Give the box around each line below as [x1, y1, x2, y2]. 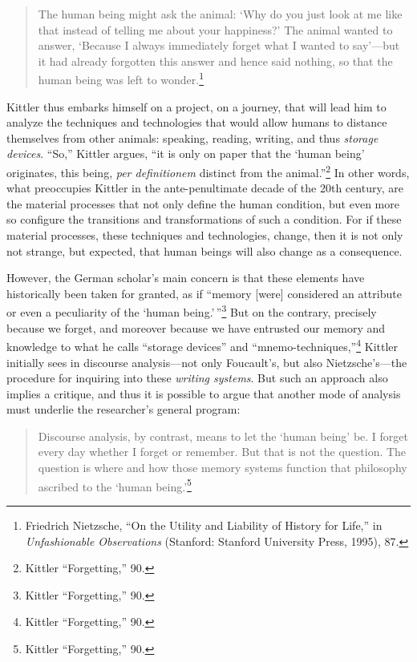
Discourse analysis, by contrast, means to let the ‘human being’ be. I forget [38, 427, 408, 444]
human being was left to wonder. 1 [38, 69, 204, 88]
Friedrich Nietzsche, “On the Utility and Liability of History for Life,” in [25, 516, 383, 533]
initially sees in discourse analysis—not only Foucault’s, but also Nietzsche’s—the [6, 353, 407, 370]
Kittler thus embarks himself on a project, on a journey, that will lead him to [6, 98, 387, 115]
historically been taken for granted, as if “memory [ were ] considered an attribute [6, 285, 402, 301]
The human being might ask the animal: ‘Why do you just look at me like [38, 6, 403, 22]
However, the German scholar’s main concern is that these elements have [6, 269, 365, 286]
